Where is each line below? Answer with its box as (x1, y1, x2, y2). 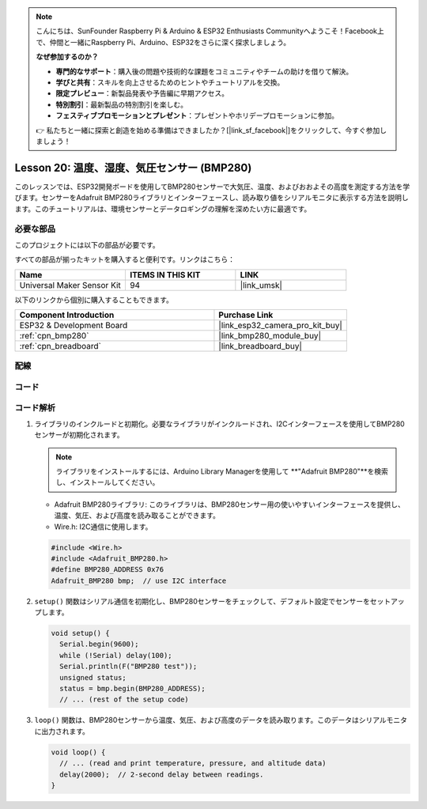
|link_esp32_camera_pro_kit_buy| (218, 319, 343, 331)
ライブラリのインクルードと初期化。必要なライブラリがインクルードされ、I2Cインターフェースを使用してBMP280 (34, 419, 405, 429)
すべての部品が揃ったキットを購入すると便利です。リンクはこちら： (14, 255, 236, 264)
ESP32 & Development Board (19, 319, 128, 331)
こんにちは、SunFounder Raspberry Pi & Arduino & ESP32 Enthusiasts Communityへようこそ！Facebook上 (36, 26, 385, 36)
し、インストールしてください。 (55, 478, 160, 487)
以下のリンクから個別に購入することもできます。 (14, 295, 174, 304)
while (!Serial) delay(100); (59, 651, 173, 660)
